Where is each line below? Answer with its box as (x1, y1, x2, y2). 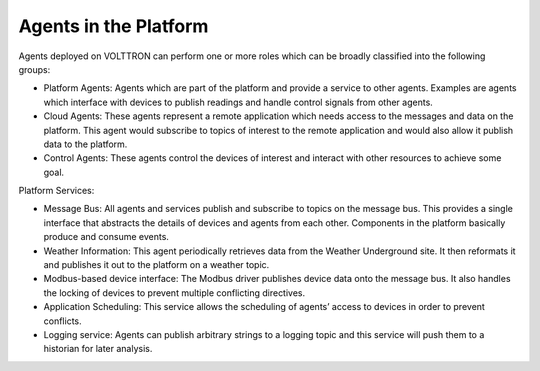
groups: (18, 63, 51, 75)
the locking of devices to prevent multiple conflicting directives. (43, 286, 306, 299)
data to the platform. (43, 138, 128, 150)
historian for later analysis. (43, 343, 153, 355)
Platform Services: (18, 185, 95, 197)
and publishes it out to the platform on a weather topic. (43, 259, 270, 271)
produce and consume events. (43, 231, 170, 243)
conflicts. (43, 315, 82, 327)
